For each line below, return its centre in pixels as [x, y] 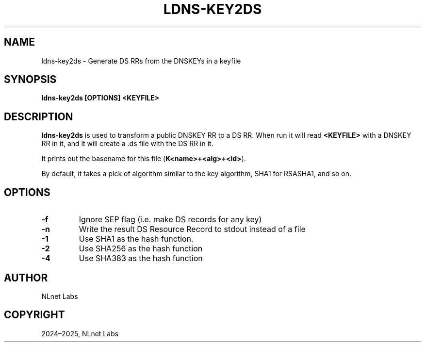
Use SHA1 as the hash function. [136, 239]
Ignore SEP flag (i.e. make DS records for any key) [170, 220]
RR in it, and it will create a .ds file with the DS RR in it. [127, 144]
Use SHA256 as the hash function [141, 249]
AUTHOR [26, 278]
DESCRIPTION [39, 116]
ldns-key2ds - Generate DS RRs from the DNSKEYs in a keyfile [141, 61]
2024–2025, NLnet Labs [80, 333]
